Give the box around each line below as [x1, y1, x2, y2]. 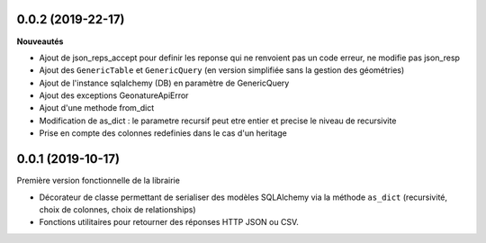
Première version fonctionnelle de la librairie [16, 175, 180, 186]
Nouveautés [16, 36, 64, 47]
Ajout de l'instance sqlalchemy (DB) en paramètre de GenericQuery [39, 77, 290, 88]
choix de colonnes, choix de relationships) [39, 203, 197, 215]
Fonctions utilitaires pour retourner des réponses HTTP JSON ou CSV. [39, 217, 299, 228]
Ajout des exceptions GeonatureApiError [39, 90, 189, 101]
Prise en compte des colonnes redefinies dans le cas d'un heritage [39, 128, 287, 139]
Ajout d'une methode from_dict [39, 103, 155, 113]
